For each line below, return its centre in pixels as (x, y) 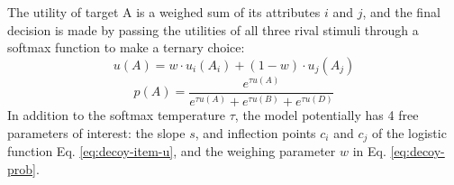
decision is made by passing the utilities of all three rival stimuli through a (213, 29)
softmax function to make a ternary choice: (126, 47)
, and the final (401, 12)
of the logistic (409, 132)
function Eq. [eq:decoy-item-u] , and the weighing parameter (172, 151)
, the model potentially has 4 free (327, 115)
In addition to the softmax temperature (117, 115)
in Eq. (369, 151)
